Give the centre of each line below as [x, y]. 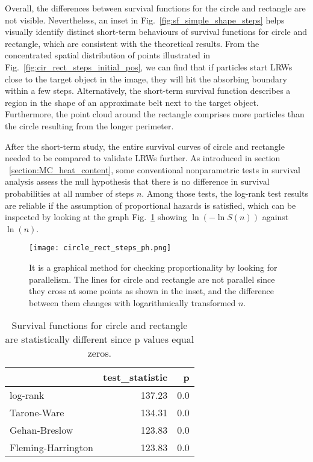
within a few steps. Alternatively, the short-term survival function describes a [148, 91]
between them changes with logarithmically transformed [132, 302]
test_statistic [135, 377]
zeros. [99, 353]
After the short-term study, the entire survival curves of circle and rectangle [145, 146]
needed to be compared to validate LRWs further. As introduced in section [143, 158]
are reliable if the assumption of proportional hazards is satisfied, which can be [150, 205]
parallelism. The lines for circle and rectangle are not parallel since [152, 279]
